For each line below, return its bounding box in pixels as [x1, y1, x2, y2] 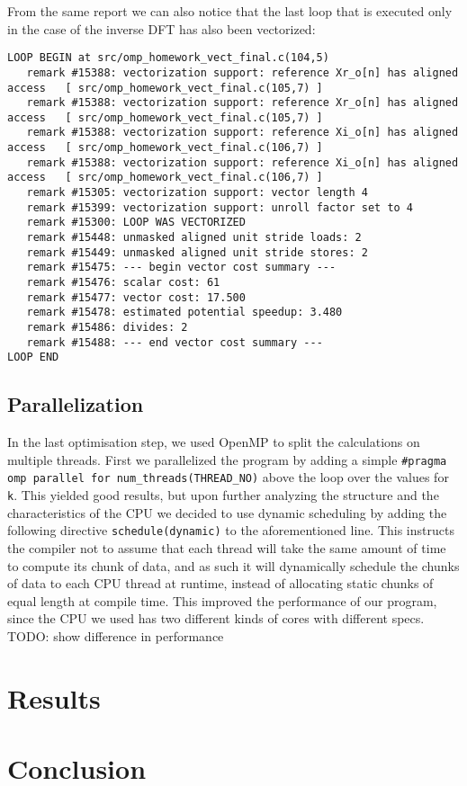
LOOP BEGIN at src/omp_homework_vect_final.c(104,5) [7, 51, 329, 65]
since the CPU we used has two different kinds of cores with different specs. [7, 609, 425, 628]
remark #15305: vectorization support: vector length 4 [26, 186, 368, 200]
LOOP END [7, 351, 59, 364]
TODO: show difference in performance [7, 626, 224, 645]
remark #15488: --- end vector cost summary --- [26, 335, 323, 349]
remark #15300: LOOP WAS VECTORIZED [26, 216, 246, 229]
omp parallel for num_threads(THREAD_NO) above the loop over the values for [7, 468, 449, 487]
